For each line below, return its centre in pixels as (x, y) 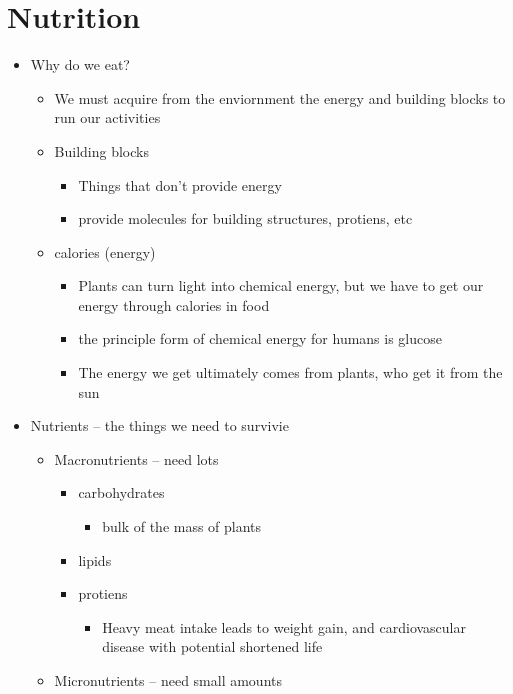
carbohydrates (121, 492)
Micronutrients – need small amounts (168, 680)
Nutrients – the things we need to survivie (159, 425)
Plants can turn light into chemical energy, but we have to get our (281, 285)
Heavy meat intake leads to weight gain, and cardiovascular (284, 626)
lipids (95, 559)
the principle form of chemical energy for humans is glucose (260, 338)
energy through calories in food (174, 304)
